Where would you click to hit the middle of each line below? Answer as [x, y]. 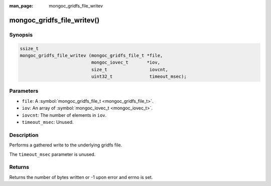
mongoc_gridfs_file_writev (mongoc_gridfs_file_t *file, [91, 55]
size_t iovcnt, [129, 69]
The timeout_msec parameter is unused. [52, 154]
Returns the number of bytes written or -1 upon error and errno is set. [81, 177]
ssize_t [29, 48]
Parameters [24, 91]
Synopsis [21, 35]
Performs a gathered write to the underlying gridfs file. [66, 145]
